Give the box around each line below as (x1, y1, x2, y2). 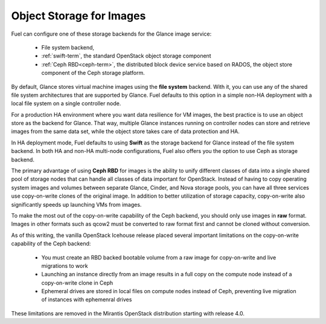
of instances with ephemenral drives (41, 296, 132, 303)
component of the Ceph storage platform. (41, 70, 145, 77)
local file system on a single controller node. (11, 100, 121, 107)
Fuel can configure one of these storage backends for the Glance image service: (11, 30, 212, 37)
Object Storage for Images (11, 9, 146, 22)
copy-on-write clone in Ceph (41, 279, 113, 287)
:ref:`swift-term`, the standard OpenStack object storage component (41, 52, 211, 60)
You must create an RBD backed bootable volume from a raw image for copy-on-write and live (41, 254, 276, 261)
